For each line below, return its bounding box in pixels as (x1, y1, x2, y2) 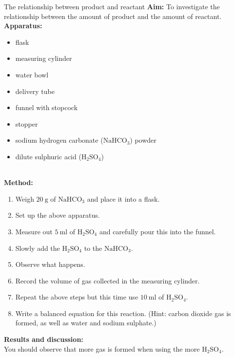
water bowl (15, 69, 49, 79)
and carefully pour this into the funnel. (99, 226, 216, 236)
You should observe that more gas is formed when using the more (4, 343, 200, 354)
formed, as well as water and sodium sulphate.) (15, 318, 157, 328)
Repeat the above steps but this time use (15, 292, 138, 302)
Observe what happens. (15, 259, 85, 269)
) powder (130, 135, 157, 145)
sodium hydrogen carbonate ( (15, 135, 103, 145)
